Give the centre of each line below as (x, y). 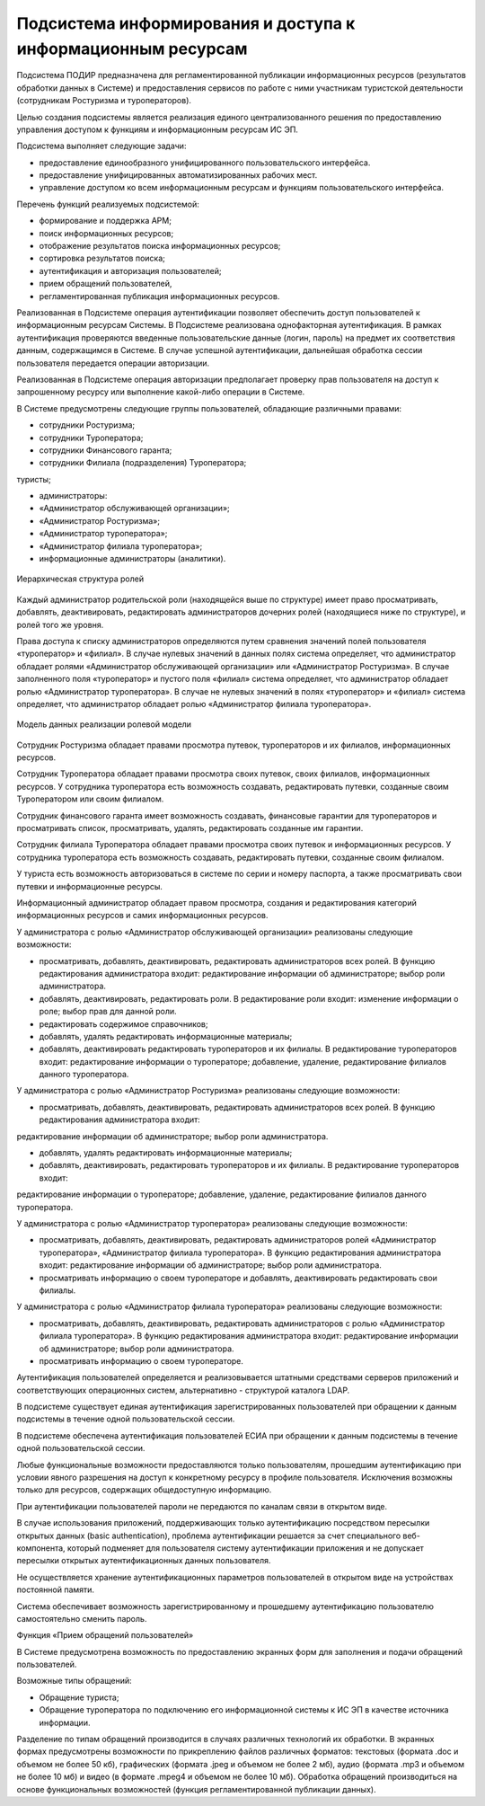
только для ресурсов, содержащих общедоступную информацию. (144, 1490)
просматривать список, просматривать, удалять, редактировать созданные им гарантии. (190, 828)
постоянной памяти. (55, 1589)
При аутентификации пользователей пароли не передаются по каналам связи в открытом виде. (202, 1506)
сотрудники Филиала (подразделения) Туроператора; (143, 463)
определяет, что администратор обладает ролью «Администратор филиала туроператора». (194, 704)
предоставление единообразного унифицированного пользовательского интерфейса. (205, 163)
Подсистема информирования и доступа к (186, 23)
